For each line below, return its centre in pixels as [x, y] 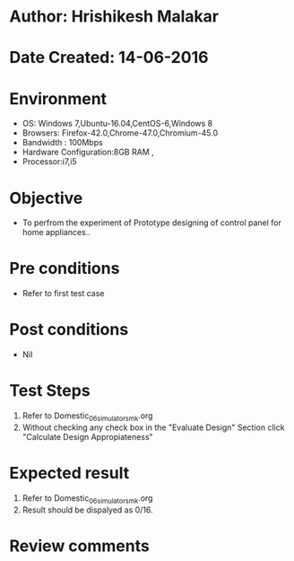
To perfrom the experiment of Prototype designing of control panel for [152, 223]
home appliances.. [56, 232]
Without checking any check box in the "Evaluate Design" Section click [153, 427]
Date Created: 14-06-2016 [109, 58]
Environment [58, 98]
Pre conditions [65, 269]
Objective [46, 198]
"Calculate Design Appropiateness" [88, 436]
